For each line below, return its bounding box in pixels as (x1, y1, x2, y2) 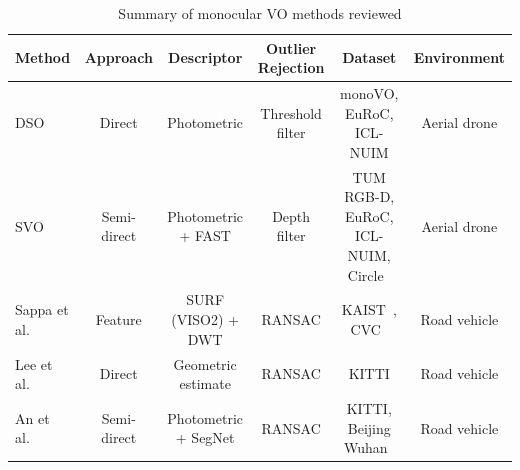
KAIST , (341, 299, 397, 320)
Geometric (173, 353, 237, 374)
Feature (95, 309, 142, 330)
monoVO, (340, 83, 399, 104)
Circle (347, 264, 384, 285)
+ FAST (179, 225, 231, 246)
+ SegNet (175, 427, 235, 448)
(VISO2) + (171, 309, 239, 330)
